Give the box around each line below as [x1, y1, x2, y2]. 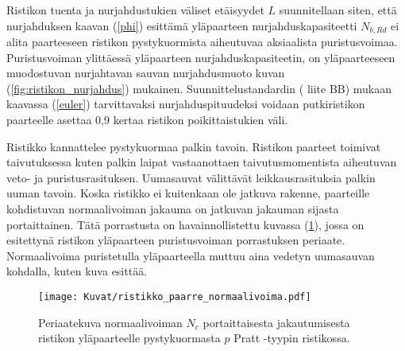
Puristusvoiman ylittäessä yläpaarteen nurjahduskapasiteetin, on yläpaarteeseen [6, 49, 395, 65]
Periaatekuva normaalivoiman [38, 314, 183, 330]
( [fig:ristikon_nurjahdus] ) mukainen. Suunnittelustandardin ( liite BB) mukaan [6, 80, 392, 96]
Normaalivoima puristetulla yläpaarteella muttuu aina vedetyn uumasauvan [6, 247, 375, 263]
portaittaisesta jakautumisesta [202, 314, 350, 330]
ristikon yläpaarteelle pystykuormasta [38, 330, 221, 346]
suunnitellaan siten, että [279, 2, 397, 18]
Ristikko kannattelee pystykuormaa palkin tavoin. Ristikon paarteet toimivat [6, 138, 381, 154]
